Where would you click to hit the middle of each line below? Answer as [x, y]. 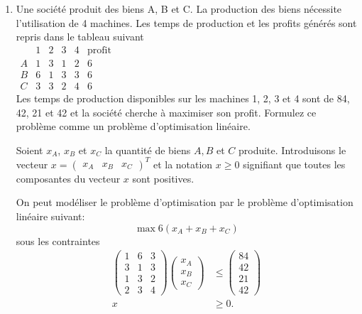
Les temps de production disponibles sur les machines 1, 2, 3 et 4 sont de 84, [183, 98]
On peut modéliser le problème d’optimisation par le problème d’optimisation [185, 202]
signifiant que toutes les [294, 164]
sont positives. [163, 178]
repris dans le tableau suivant [80, 37]
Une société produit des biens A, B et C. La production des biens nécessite [179, 9]
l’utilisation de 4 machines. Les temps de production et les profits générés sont [186, 22]
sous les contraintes [58, 240]
